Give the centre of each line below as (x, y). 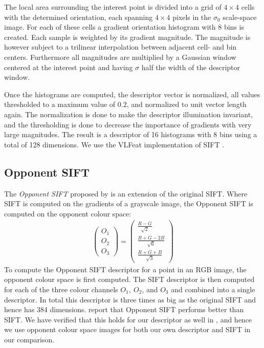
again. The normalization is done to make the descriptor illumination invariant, (129, 114)
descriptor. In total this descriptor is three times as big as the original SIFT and (130, 299)
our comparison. (29, 339)
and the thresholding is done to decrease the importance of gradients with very (128, 124)
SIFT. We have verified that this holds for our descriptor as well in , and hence (128, 319)
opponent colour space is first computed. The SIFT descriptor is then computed (129, 279)
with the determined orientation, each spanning (79, 17)
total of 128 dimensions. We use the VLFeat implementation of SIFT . (114, 144)
